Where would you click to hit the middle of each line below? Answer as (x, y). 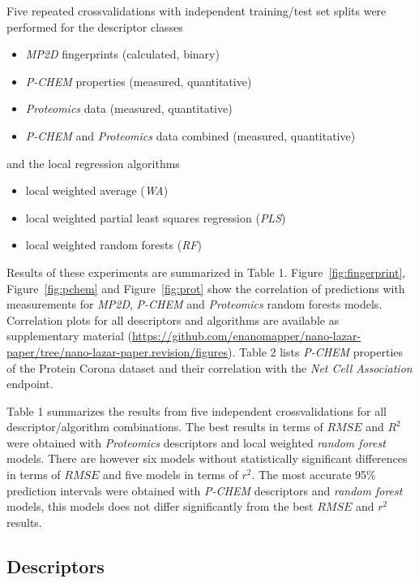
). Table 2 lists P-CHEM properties (316, 351)
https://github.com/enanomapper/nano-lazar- (246, 336)
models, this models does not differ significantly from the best (160, 506)
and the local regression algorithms (93, 163)
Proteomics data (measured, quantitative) (129, 108)
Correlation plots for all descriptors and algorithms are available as (173, 320)
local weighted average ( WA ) (97, 190)
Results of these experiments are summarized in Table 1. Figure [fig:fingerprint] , (206, 272)
